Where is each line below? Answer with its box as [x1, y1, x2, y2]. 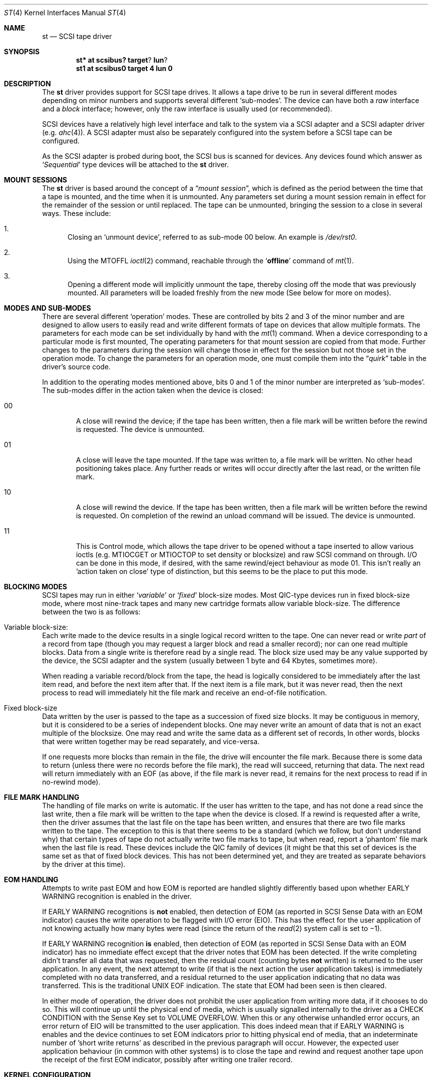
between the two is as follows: [42, 608, 141, 616]
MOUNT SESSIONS [4, 176, 67, 184]
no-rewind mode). [42, 778, 101, 786]
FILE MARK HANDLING [4, 793, 79, 801]
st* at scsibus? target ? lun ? [76, 56, 168, 64]
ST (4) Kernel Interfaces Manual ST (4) [4, 8, 126, 17]
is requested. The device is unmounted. [76, 425, 205, 433]
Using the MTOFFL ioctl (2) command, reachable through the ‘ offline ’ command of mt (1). [68, 256, 354, 265]
